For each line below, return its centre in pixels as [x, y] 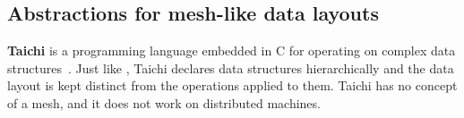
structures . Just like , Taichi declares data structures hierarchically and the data [231, 67]
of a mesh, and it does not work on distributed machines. [164, 102]
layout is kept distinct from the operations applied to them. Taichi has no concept [232, 85]
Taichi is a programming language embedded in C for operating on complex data [232, 51]
